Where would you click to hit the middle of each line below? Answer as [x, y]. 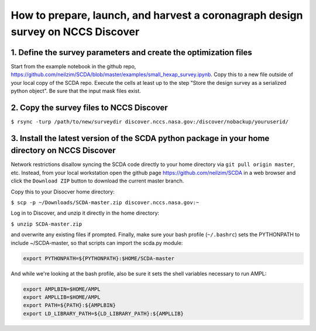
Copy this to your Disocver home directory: [63, 192]
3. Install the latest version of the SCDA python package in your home [140, 138]
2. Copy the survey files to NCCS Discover [89, 107]
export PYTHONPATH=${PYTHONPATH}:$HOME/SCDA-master [99, 258]
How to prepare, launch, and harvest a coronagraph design [157, 15]
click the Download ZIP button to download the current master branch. [97, 181]
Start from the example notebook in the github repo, [73, 66]
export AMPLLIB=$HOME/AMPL [62, 297]
